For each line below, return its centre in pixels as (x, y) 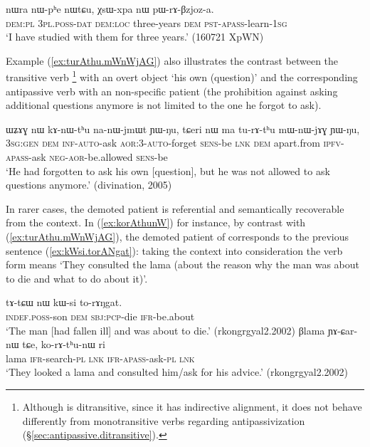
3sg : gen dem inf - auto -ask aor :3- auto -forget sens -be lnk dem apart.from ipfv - (175, 143)
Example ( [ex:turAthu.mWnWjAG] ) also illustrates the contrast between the (172, 60)
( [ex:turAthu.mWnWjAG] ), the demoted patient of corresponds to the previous (177, 236)
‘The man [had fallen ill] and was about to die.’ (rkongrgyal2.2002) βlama (165, 330)
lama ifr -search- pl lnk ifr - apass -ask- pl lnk (100, 358)
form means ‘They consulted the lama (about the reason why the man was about (183, 264)
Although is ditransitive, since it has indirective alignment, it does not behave (192, 406)
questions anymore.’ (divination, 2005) (89, 185)
